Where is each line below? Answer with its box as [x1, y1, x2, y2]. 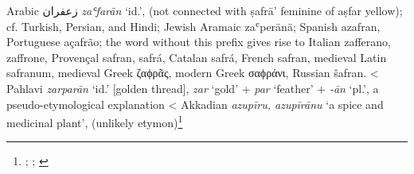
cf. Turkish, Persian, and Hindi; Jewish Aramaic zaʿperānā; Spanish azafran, [6, 17, 381, 34]
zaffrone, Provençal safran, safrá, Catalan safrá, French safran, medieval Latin [6, 48, 387, 65]
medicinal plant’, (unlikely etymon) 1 [6, 112, 183, 130]
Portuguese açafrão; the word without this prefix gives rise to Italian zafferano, [6, 33, 391, 50]
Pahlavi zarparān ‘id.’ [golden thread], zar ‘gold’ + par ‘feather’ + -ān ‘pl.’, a [6, 79, 379, 96]
